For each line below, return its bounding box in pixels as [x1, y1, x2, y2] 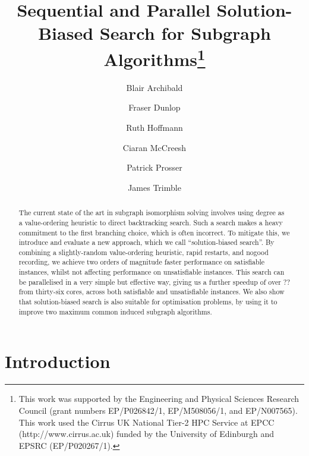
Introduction [5, 349, 111, 373]
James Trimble [128, 181, 181, 193]
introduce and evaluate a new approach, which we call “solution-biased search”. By [18, 237, 275, 247]
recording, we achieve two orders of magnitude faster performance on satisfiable [18, 257, 265, 267]
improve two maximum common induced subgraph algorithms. [18, 306, 212, 316]
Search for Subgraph [99, 21, 271, 45]
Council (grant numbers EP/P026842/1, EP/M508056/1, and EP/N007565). [18, 404, 298, 416]
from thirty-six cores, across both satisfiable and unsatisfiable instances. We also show [18, 287, 285, 297]
